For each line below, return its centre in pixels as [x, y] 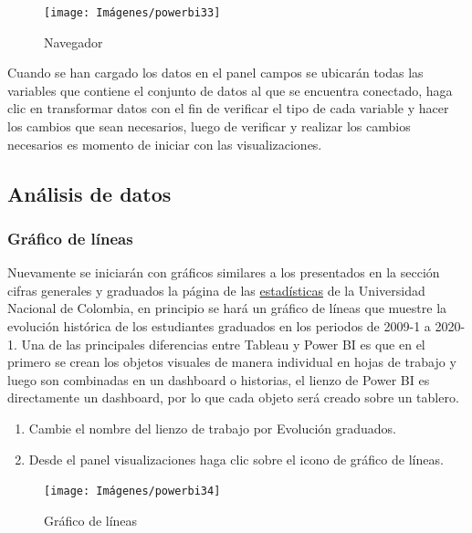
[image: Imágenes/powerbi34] [132, 491]
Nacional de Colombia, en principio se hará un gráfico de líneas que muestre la [227, 308]
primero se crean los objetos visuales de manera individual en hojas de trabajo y [232, 362]
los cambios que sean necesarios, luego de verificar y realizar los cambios [209, 126]
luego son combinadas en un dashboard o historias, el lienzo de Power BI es [219, 379]
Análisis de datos [89, 193]
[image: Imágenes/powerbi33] [132, 13]
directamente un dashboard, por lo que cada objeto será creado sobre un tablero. [233, 397]
